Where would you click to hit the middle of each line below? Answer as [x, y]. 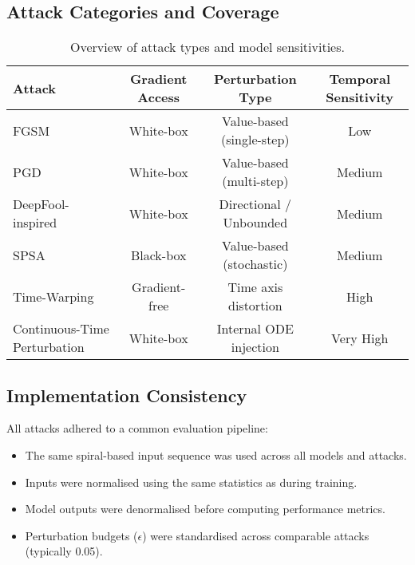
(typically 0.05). [64, 551]
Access [159, 97]
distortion [255, 306]
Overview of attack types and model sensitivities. [207, 47]
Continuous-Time [61, 329]
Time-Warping [53, 296]
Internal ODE [255, 329]
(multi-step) [255, 181]
